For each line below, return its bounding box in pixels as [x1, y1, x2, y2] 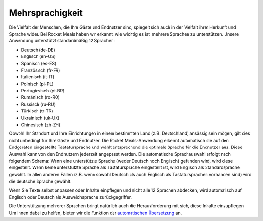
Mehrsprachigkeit [9, 7, 83, 18]
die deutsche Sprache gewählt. [9, 178, 72, 184]
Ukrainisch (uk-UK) [21, 115, 60, 121]
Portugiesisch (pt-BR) [21, 88, 65, 93]
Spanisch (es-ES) [21, 60, 56, 66]
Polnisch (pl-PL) [21, 81, 54, 87]
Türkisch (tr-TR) [21, 108, 53, 114]
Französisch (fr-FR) [21, 67, 60, 73]
